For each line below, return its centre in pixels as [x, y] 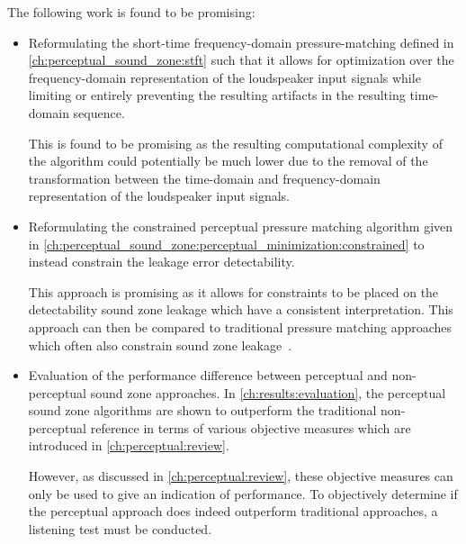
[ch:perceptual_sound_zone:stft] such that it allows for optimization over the [241, 60]
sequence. [99, 112]
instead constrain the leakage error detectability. [161, 262]
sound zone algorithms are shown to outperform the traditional [202, 410]
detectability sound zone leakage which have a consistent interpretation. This [241, 309]
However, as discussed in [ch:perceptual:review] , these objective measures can [241, 476]
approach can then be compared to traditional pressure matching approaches [240, 326]
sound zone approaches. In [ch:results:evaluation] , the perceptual [268, 392]
